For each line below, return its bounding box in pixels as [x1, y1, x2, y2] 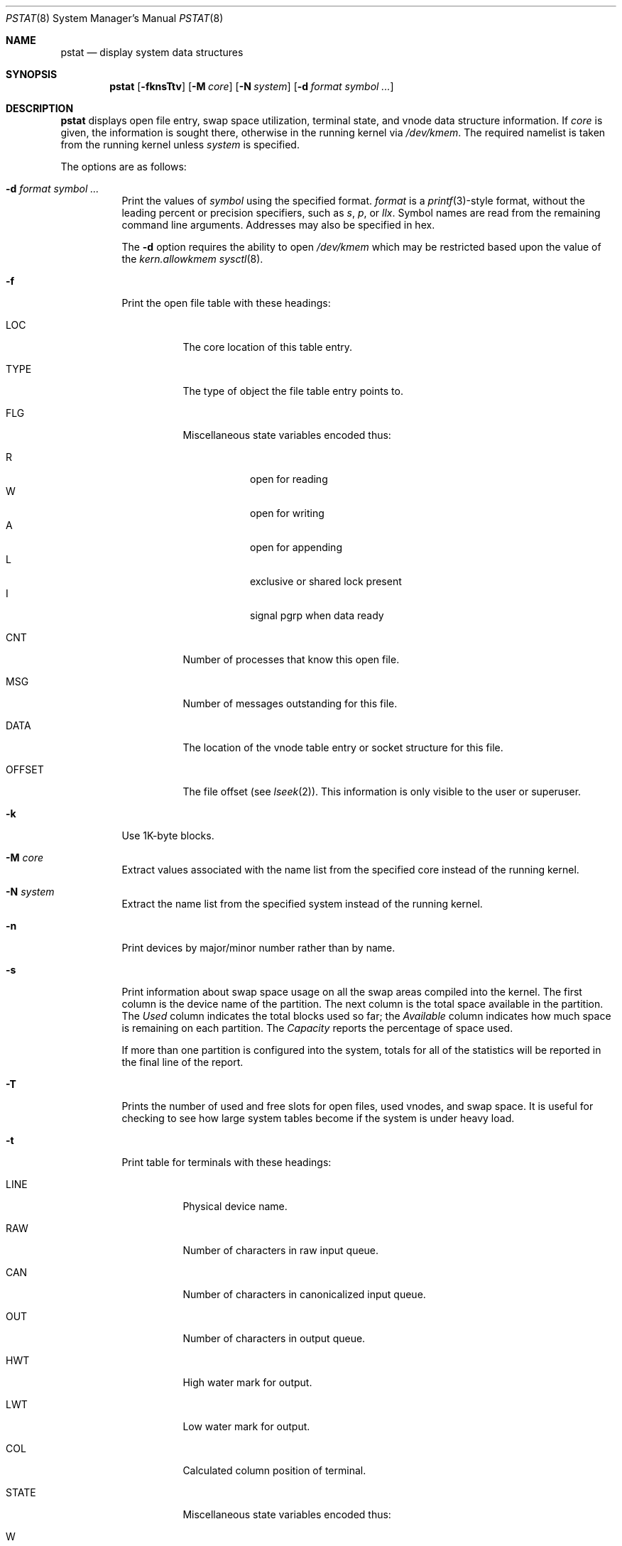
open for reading [250, 473, 328, 485]
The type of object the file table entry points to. [182, 385, 403, 397]
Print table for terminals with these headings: [121, 1156, 332, 1168]
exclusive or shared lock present [250, 575, 402, 587]
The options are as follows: [60, 160, 187, 173]
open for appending [250, 541, 342, 553]
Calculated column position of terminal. [182, 1464, 366, 1476]
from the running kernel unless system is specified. [60, 138, 300, 151]
